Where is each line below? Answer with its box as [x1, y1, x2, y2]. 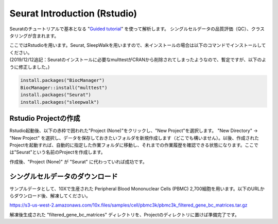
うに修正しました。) [9, 64, 50, 70]
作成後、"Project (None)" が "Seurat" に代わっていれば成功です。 [9, 158, 147, 164]
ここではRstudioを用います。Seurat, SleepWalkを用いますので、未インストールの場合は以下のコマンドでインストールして [9, 42, 266, 48]
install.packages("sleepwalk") [20, 99, 100, 105]
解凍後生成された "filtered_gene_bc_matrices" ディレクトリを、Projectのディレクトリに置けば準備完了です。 [9, 211, 239, 218]
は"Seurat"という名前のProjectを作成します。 [9, 149, 106, 155]
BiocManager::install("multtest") [20, 85, 108, 90]
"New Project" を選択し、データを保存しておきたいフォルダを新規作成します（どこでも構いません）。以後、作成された [9, 135, 259, 141]
